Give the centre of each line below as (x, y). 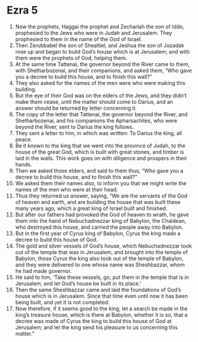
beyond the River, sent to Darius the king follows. (74, 127)
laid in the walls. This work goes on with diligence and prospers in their (101, 158)
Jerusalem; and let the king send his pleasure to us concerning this (96, 327)
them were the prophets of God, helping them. (71, 58)
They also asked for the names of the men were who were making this (100, 83)
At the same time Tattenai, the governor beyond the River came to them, (102, 64)
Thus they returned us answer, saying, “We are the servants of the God (101, 196)
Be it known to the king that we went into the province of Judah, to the (100, 146)
